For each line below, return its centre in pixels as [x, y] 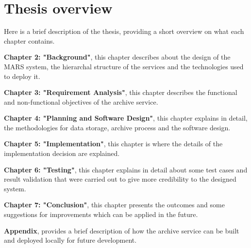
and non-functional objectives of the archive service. [81, 101]
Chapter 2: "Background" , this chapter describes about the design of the [117, 57]
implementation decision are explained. [62, 153]
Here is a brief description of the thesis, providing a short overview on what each [124, 31]
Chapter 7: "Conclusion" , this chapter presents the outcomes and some [114, 205]
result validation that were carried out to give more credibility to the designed [120, 179]
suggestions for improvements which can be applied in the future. [101, 214]
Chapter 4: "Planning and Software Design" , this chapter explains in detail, [126, 118]
